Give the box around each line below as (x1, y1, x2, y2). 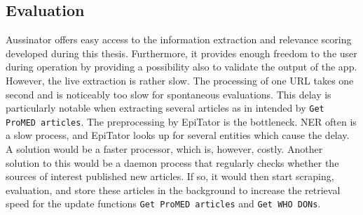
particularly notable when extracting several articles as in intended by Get (6, 101, 324, 115)
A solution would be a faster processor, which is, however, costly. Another (6, 142, 323, 156)
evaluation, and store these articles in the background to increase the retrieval (6, 182, 341, 197)
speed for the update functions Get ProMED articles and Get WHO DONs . (6, 196, 321, 211)
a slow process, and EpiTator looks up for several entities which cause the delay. (6, 128, 350, 142)
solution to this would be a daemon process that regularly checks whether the (6, 155, 339, 170)
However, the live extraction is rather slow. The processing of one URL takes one (6, 73, 354, 87)
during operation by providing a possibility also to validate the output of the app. (6, 59, 357, 74)
